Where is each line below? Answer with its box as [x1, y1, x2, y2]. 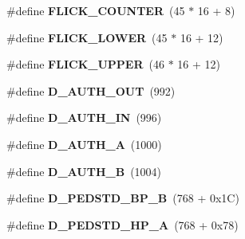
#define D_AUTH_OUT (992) [6, 82, 176, 99]
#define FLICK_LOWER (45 [6, 29, 168, 45]
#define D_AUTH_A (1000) [6, 135, 162, 152]
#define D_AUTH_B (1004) [6, 163, 162, 179]
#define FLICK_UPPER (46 [6, 56, 164, 72]
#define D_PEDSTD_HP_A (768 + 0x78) [6, 216, 239, 233]
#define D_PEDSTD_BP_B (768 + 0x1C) [6, 190, 239, 206]
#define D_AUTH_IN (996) [6, 109, 162, 126]
